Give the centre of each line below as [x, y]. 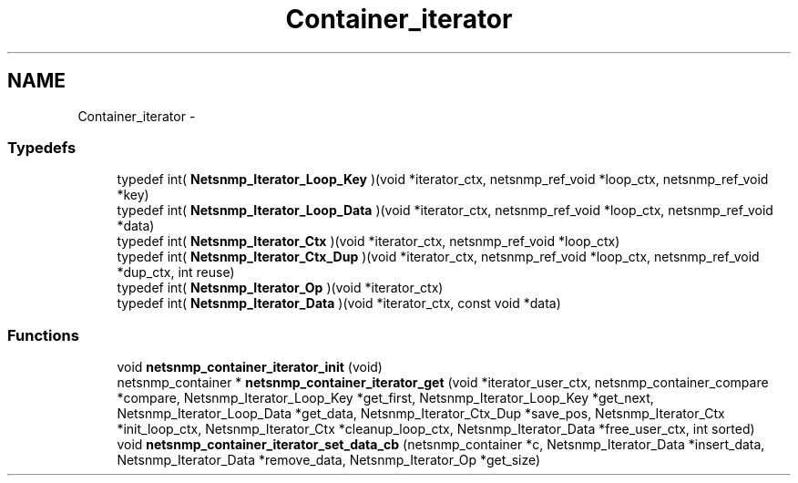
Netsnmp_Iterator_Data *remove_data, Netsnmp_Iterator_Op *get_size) [329, 460]
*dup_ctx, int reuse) [176, 272]
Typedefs [42, 147]
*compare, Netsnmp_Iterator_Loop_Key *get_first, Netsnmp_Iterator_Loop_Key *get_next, [385, 398]
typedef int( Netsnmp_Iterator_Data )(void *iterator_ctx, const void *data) [339, 303]
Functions [43, 335]
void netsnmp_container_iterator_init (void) [250, 367]
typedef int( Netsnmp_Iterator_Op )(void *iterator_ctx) [280, 288]
